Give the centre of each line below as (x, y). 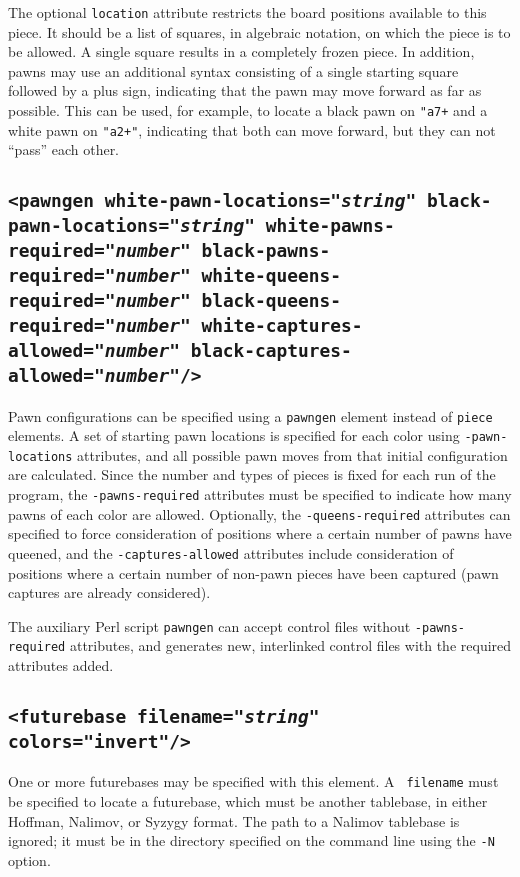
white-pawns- (330, 226)
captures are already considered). (109, 592)
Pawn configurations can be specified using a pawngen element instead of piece (250, 415)
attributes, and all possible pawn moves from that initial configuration (292, 454)
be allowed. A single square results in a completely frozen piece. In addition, (241, 51)
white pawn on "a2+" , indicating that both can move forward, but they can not (252, 129)
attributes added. (61, 665)
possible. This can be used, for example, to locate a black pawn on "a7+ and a (248, 110)
